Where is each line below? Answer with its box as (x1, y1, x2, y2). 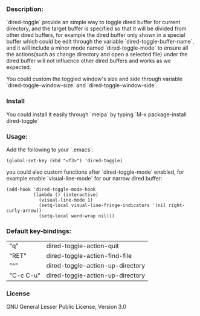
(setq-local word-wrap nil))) (38, 212, 115, 219)
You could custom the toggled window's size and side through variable (6, 75, 183, 83)
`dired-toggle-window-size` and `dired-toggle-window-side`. (6, 82, 158, 89)
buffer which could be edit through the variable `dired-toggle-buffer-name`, (6, 38, 195, 45)
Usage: (6, 132, 28, 140)
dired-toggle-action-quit (46, 242, 119, 250)
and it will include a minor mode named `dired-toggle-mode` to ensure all (6, 44, 189, 51)
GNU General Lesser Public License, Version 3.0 (6, 303, 127, 311)
